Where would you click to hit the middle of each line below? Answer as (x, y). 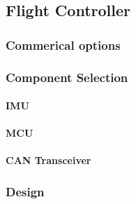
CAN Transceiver (48, 160)
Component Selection (67, 77)
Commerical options (63, 45)
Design (25, 191)
